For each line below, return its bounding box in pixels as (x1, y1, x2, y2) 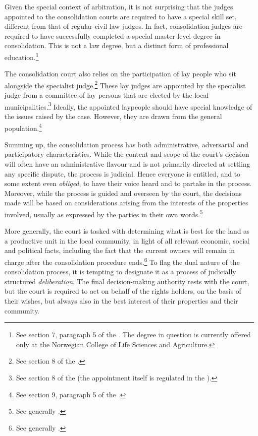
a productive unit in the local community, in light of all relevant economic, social (4, 235, 250, 246)
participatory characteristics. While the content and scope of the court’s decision (4, 149, 250, 159)
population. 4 (4, 121, 42, 133)
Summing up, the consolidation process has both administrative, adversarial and (4, 139, 249, 149)
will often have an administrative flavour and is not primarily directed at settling (4, 158, 250, 169)
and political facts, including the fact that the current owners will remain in (4, 245, 235, 255)
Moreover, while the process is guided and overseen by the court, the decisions (4, 187, 242, 198)
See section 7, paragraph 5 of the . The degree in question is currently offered (16, 329, 251, 340)
